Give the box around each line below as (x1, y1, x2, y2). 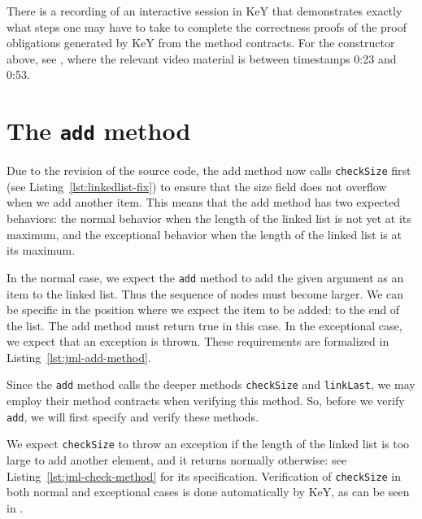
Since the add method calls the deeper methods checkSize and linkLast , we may (7, 376, 415, 393)
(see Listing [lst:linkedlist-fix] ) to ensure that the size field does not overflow (7, 177, 387, 194)
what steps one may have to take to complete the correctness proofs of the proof (7, 18, 407, 35)
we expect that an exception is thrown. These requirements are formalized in (7, 333, 389, 350)
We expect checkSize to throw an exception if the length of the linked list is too (7, 435, 410, 452)
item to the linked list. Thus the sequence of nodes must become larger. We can (7, 285, 404, 302)
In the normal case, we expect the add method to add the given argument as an (7, 268, 404, 286)
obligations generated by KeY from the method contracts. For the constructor (7, 34, 395, 51)
